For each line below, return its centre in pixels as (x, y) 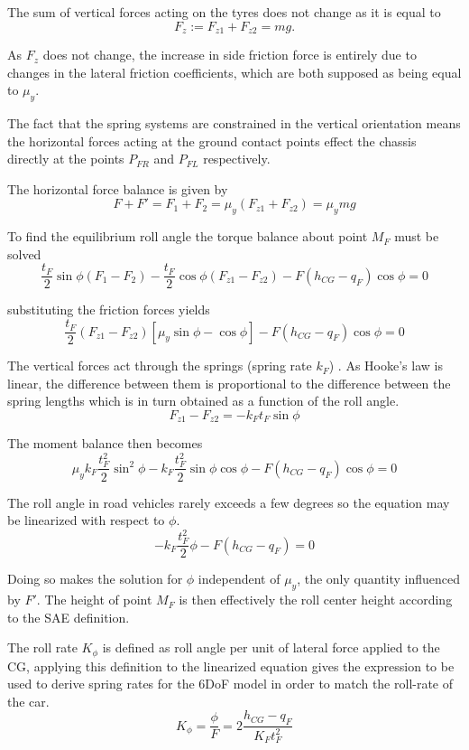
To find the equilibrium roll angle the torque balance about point (188, 236)
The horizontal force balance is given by (118, 188)
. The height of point (94, 600)
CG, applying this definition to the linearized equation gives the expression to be (231, 666)
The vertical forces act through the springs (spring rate (160, 366)
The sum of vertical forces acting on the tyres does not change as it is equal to (224, 12)
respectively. (237, 159)
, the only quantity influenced (379, 579)
